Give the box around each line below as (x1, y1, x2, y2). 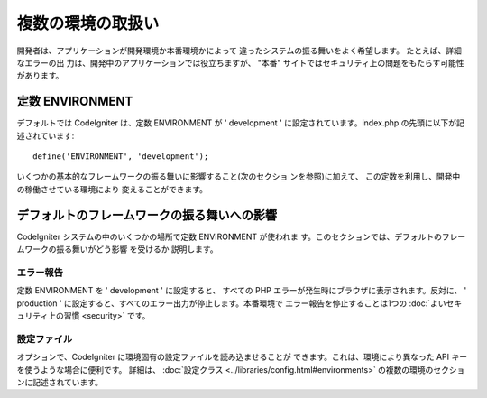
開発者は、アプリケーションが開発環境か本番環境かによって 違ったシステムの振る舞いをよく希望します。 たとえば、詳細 (16, 45, 462, 56)
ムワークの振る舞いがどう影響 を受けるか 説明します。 (16, 244, 218, 255)
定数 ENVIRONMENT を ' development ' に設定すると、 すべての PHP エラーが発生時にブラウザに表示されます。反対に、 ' (16, 285, 467, 296)
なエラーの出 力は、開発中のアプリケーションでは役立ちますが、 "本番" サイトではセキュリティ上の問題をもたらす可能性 (16, 57, 464, 68)
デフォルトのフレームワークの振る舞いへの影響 (16, 208, 278, 223)
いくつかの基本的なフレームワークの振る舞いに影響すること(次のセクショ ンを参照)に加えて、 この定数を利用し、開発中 (16, 171, 461, 182)
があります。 (16, 70, 64, 81)
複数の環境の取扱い (16, 14, 160, 33)
